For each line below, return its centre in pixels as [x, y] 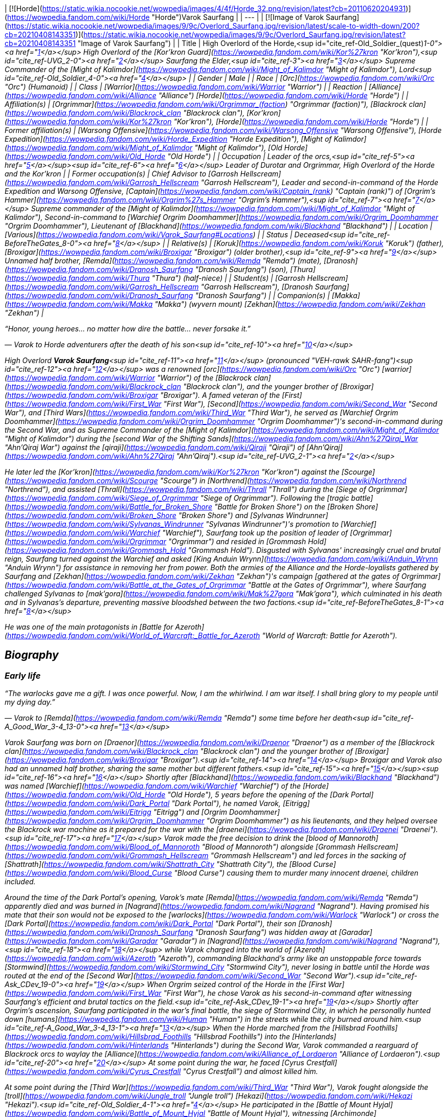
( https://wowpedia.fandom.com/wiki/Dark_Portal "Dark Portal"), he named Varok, [143, 803]
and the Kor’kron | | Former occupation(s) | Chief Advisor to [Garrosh [121, 174]
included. [20, 882]
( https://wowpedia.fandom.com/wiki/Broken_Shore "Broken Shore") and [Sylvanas [144, 515]
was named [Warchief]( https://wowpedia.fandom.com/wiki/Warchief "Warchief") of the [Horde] [167, 786]
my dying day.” [30, 702]
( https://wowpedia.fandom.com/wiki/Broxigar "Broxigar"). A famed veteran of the [142, 395]
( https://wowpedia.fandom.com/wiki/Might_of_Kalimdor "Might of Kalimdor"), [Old [143, 148]
